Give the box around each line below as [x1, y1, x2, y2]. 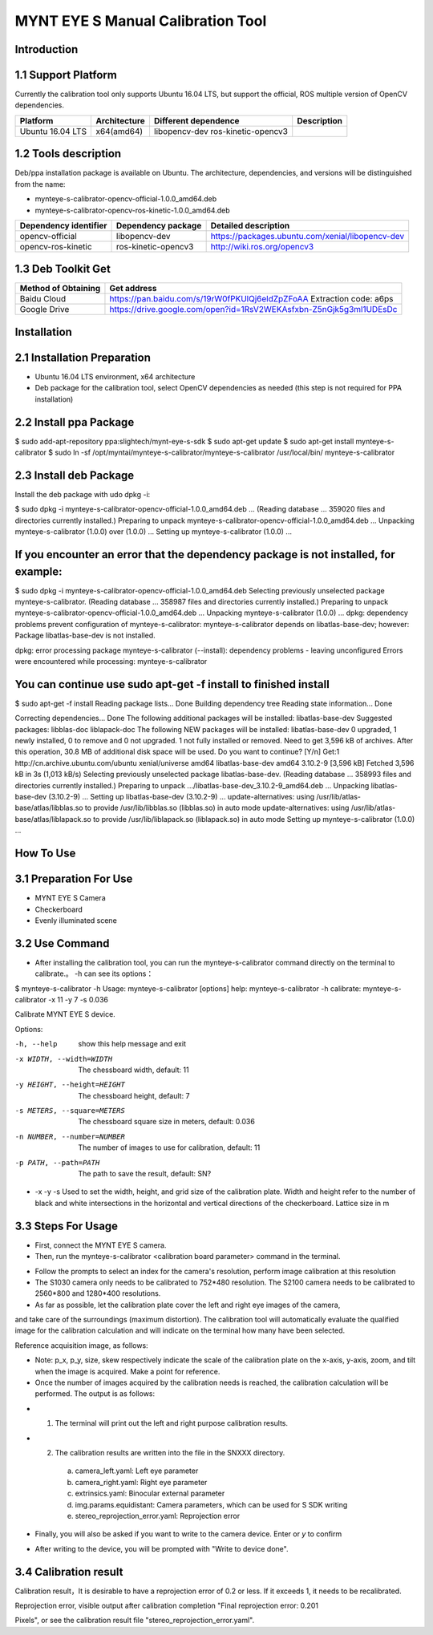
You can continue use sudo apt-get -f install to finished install [14, 678, 330, 691]
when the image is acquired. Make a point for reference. [34, 1366, 221, 1376]
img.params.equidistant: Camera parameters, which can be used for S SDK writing [75, 1499, 348, 1509]
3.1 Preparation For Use [14, 872, 133, 886]
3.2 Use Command [14, 937, 110, 950]
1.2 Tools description [14, 147, 122, 160]
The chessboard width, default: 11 [78, 1065, 189, 1074]
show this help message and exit [78, 1039, 186, 1049]
